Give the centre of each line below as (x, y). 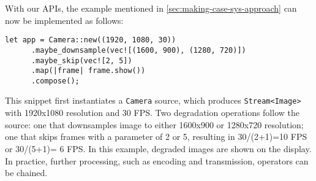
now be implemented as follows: (64, 20)
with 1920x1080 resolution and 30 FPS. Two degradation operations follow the (152, 113)
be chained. (26, 173)
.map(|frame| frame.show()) (88, 71)
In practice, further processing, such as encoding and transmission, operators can (157, 160)
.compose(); (55, 81)
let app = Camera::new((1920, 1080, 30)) (91, 40)
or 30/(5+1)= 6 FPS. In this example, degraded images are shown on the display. (158, 148)
